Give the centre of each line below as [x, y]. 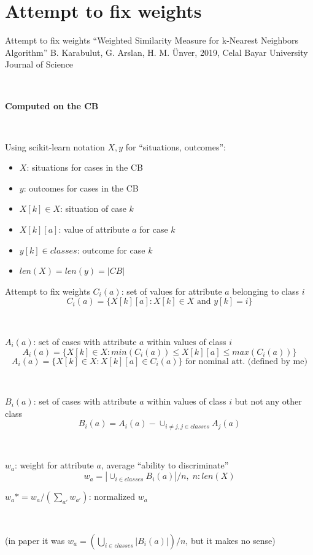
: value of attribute [94, 229]
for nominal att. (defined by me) [246, 361]
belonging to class [265, 291]
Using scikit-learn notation [55, 146]
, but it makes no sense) [230, 540]
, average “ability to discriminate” [165, 465]
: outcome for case [111, 250]
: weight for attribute [54, 465]
